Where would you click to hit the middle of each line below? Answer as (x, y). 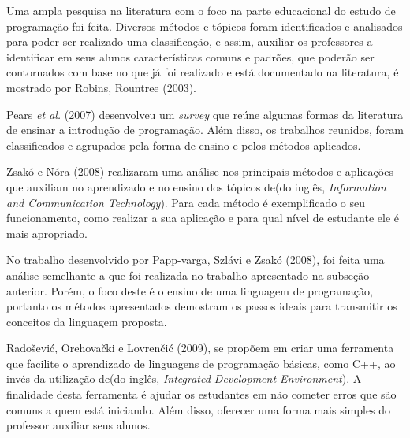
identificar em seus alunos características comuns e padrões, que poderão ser (190, 56)
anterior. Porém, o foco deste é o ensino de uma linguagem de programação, (190, 290)
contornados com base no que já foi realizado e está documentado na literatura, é (203, 72)
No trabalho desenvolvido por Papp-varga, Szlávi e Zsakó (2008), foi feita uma (196, 260)
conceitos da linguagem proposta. (87, 321)
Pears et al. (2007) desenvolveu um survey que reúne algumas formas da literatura (205, 114)
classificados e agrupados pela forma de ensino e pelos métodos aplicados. (184, 145)
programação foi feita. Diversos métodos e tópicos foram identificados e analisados (205, 26)
